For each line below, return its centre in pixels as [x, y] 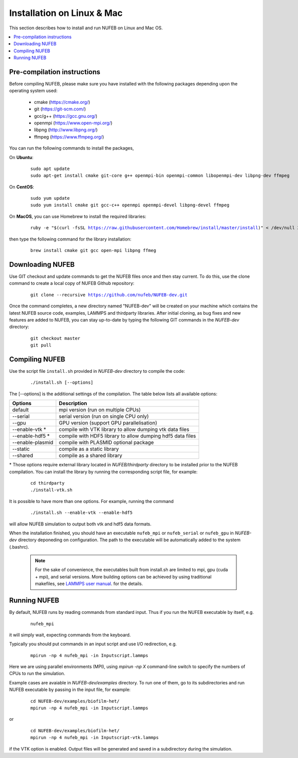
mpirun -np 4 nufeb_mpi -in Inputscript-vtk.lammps [95, 738]
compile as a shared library [91, 456]
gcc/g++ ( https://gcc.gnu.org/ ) [66, 116]
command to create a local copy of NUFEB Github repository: [72, 283]
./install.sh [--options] [62, 382]
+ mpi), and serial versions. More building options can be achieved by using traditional [123, 577]
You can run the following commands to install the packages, [72, 148]
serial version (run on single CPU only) [104, 417]
